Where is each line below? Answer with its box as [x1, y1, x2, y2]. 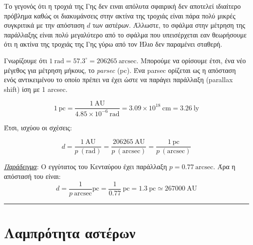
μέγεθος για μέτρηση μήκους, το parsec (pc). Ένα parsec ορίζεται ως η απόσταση [4, 65, 236, 75]
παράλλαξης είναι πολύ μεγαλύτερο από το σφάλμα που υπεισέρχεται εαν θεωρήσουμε [4, 29, 247, 39]
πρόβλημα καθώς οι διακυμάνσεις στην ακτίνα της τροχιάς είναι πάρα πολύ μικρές [4, 10, 235, 20]
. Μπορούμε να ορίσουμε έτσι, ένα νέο [136, 55, 246, 65]
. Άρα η [213, 161, 235, 172]
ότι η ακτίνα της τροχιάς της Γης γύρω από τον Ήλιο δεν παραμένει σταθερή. [4, 39, 222, 49]
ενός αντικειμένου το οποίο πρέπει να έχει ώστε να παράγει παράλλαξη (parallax [4, 74, 233, 85]
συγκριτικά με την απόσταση [4, 20, 85, 30]
